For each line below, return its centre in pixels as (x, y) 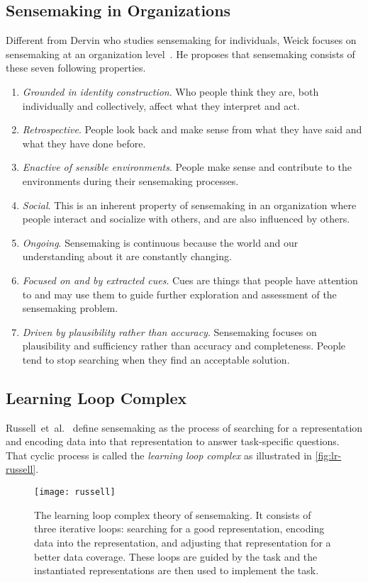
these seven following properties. (76, 68)
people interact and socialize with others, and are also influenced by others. (186, 219)
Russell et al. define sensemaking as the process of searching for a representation (184, 427)
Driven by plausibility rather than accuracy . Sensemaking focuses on (169, 331)
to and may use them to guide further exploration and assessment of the (179, 294)
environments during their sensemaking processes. (130, 180)
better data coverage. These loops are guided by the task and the (176, 556)
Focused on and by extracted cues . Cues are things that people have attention (190, 280)
